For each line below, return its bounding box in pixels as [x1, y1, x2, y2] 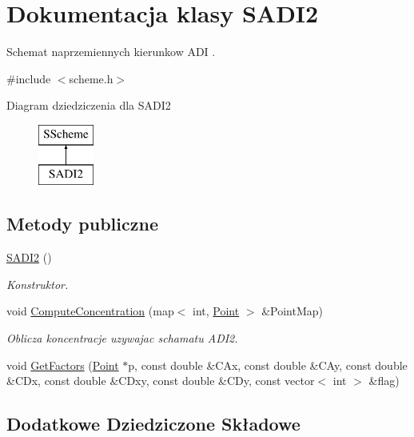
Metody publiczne [6, 211, 158, 236]
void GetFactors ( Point [6, 356, 119, 373]
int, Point [193, 303, 240, 319]
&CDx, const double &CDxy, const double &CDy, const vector [6, 372, 315, 389]
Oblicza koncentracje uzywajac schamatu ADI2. [6, 330, 238, 347]
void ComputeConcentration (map [6, 303, 174, 319]
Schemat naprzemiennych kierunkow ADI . [6, 43, 216, 60]
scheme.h [69, 70, 113, 86]
